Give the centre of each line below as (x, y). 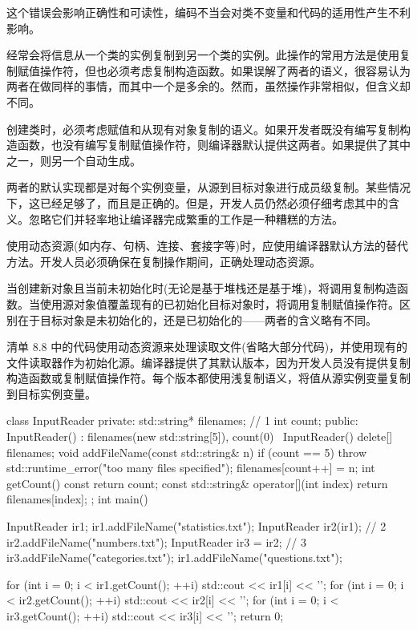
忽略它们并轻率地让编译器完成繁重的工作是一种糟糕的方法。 (186, 218)
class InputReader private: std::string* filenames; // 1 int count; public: (182, 420)
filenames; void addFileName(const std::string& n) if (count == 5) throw (187, 452)
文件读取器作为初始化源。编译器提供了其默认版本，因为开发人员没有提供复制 (208, 362)
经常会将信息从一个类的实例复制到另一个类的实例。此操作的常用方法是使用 (203, 55)
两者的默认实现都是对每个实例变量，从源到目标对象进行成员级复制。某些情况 (208, 187)
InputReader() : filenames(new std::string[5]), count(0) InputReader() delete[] (200, 436)
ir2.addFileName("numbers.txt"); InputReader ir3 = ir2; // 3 (157, 541)
